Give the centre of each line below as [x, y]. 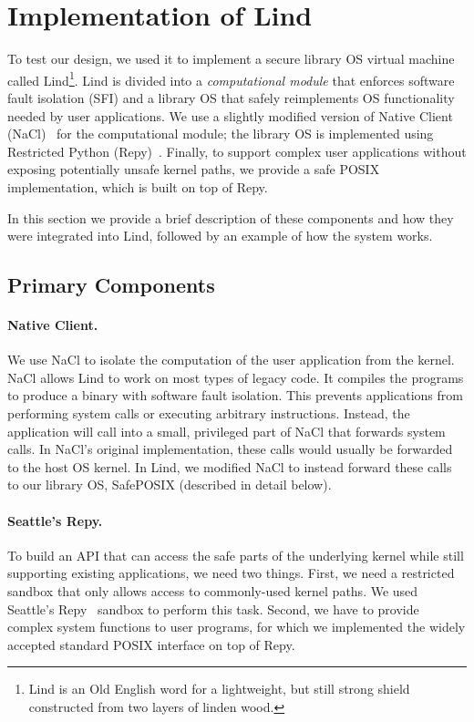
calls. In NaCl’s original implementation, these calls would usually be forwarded [230, 449]
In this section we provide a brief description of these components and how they [231, 217]
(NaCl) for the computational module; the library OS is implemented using [221, 134]
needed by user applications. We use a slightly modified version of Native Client [230, 115]
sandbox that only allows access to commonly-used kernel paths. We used [213, 591]
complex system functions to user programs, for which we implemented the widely [237, 627]
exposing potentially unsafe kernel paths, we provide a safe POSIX [194, 169]
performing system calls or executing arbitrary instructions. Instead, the [209, 413]
